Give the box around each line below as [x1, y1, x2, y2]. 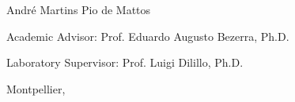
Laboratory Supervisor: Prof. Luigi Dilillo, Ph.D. [6, 54, 244, 71]
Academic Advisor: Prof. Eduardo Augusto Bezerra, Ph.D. [6, 27, 289, 44]
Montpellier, [6, 80, 66, 97]
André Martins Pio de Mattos [6, 2, 151, 17]
